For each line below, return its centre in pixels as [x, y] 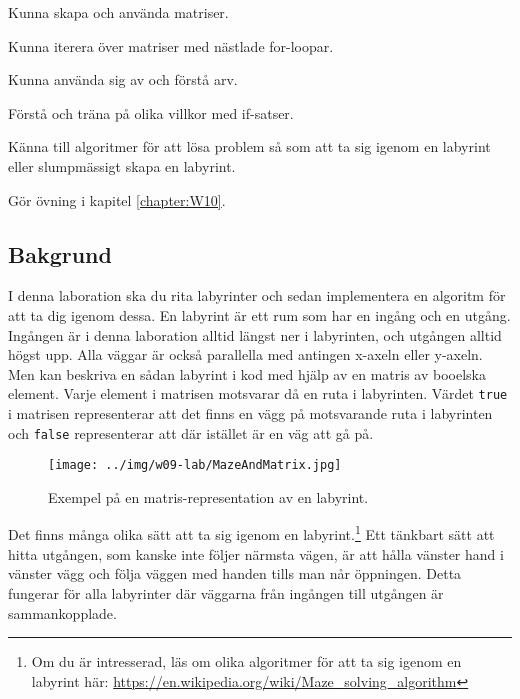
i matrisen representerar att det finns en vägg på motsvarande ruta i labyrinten [250, 412]
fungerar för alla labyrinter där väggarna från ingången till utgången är [226, 592]
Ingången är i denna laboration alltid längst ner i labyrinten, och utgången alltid [255, 334]
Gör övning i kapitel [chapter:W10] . [117, 199]
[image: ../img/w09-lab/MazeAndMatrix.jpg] [195, 465]
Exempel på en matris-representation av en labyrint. [208, 496]
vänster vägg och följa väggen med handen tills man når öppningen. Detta [235, 573]
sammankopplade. [62, 612]
